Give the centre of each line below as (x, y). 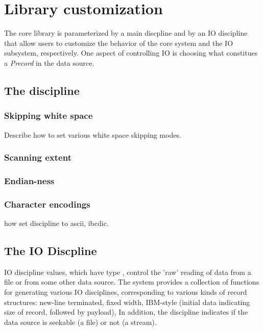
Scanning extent (38, 157)
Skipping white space (49, 116)
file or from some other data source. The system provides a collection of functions (132, 282)
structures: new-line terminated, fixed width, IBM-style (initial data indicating (127, 302)
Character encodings (47, 204)
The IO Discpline (51, 250)
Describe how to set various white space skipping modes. (93, 134)
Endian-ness (29, 180)
